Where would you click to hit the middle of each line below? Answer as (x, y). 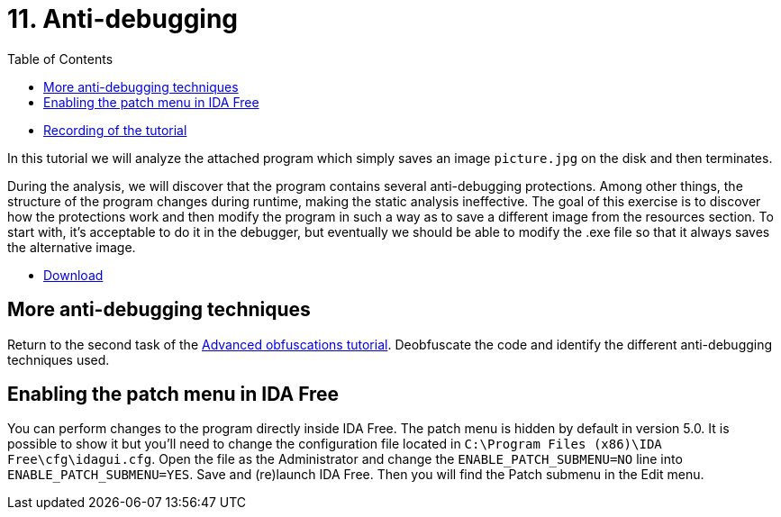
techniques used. (59, 359)
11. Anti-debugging (123, 19)
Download (73, 275)
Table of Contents (60, 59)
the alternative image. (72, 247)
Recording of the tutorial (115, 130)
